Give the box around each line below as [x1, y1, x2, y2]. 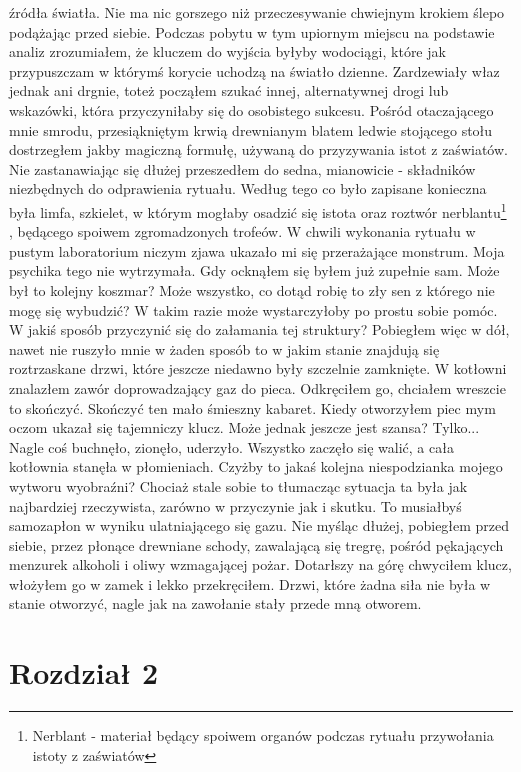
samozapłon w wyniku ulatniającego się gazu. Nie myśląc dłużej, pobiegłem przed [9, 515, 510, 536]
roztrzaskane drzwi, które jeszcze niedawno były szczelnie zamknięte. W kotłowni [9, 358, 507, 379]
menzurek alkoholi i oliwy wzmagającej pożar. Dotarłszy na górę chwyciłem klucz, [9, 554, 512, 575]
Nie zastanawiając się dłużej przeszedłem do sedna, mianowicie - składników [9, 158, 476, 179]
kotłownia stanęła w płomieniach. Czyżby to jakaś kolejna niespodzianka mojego [9, 456, 503, 477]
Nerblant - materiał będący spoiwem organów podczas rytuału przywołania [32, 725, 494, 746]
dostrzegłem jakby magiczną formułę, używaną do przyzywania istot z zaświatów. [9, 139, 508, 160]
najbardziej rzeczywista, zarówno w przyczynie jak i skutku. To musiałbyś [9, 495, 462, 516]
